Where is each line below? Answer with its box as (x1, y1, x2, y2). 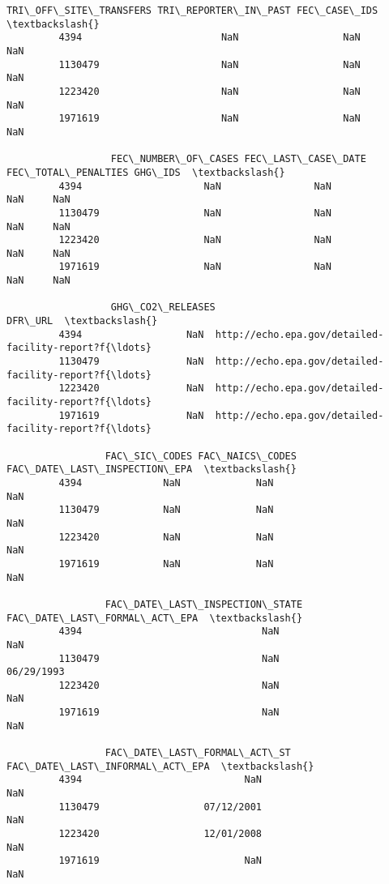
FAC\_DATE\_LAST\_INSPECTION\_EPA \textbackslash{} (6, 463, 297, 476)
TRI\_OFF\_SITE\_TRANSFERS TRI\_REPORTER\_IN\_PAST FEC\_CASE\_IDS (6, 5, 378, 16)
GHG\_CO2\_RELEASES (110, 301, 216, 314)
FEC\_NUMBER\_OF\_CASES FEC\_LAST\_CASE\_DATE (110, 153, 366, 165)
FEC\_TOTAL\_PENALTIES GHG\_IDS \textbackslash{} (6, 166, 285, 178)
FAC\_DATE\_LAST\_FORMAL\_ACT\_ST (105, 747, 291, 759)
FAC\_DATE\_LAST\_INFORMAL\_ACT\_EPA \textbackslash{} (6, 760, 314, 772)
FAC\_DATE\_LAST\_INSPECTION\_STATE (105, 598, 303, 610)
